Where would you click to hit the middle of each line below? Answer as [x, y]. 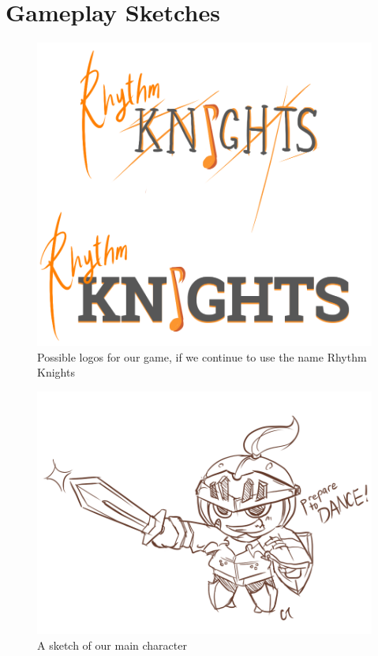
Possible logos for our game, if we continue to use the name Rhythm [202, 356]
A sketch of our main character [112, 645]
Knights [56, 372]
